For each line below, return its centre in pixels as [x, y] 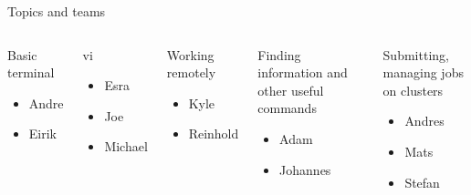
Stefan [422, 182]
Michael [126, 146]
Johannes [305, 169]
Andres [424, 121]
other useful [291, 90]
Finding [279, 54]
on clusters [413, 90]
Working [190, 54]
